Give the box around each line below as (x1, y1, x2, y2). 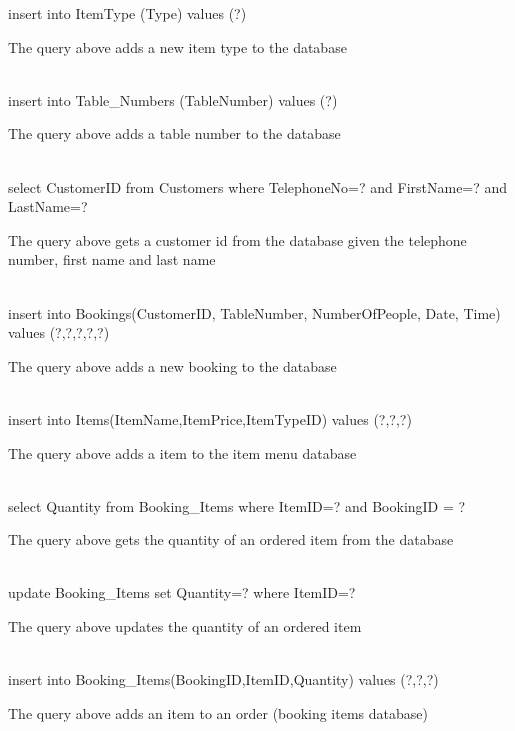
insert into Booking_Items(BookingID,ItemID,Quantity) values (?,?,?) (8, 669, 439, 690)
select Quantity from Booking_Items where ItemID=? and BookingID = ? (8, 495, 466, 516)
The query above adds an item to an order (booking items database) (8, 702, 428, 723)
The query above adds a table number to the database (8, 123, 341, 144)
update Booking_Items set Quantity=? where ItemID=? (8, 582, 356, 603)
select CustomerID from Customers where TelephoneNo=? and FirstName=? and (8, 176, 508, 197)
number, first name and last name (8, 249, 216, 270)
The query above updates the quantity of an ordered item (8, 616, 362, 637)
